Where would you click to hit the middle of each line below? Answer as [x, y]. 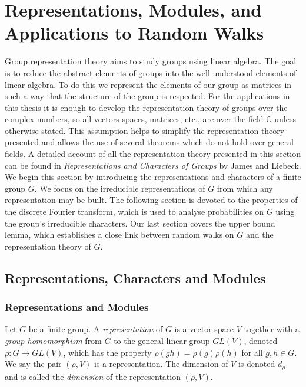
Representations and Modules [77, 307]
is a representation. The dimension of [161, 364]
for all [252, 352]
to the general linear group [162, 340]
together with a [272, 329]
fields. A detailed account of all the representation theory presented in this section [153, 154]
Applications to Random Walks [134, 33]
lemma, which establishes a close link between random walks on [119, 235]
